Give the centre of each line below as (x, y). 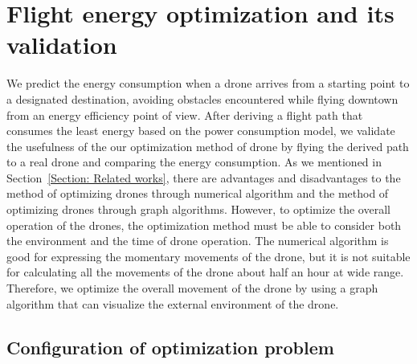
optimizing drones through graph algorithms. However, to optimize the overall (198, 209)
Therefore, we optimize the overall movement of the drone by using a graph (192, 288)
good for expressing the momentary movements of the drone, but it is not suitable (208, 256)
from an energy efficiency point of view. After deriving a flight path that (185, 115)
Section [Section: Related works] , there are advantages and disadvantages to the (204, 177)
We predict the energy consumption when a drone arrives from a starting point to (208, 83)
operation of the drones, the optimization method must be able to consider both (204, 225)
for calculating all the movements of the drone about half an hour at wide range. (205, 272)
